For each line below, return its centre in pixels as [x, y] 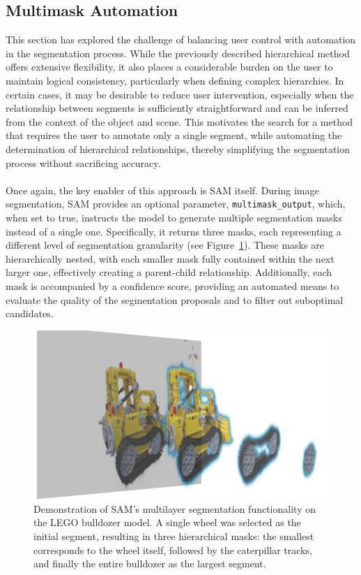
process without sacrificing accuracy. [83, 162]
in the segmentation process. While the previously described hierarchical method [178, 53]
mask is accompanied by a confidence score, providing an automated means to [172, 285]
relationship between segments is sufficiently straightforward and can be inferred [177, 108]
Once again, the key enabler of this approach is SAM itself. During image [162, 190]
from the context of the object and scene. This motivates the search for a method [179, 121]
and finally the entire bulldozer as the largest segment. [150, 563]
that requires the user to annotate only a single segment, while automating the [174, 135]
